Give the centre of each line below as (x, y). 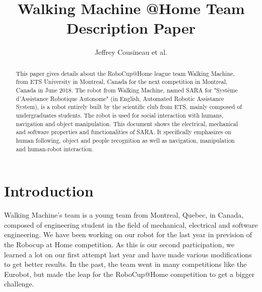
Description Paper (131, 28)
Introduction (49, 191)
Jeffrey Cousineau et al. (131, 52)
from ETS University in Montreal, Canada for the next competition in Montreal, (122, 82)
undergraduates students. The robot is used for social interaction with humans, (120, 115)
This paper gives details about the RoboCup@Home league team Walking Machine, (125, 73)
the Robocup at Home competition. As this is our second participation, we (119, 244)
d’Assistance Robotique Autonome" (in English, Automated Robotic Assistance (120, 98)
